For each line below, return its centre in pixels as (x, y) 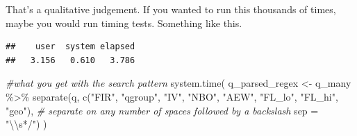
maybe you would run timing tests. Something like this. (124, 23)
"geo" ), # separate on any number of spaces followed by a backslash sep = (162, 110)
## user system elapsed (70, 47)
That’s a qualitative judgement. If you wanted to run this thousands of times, (171, 9)
